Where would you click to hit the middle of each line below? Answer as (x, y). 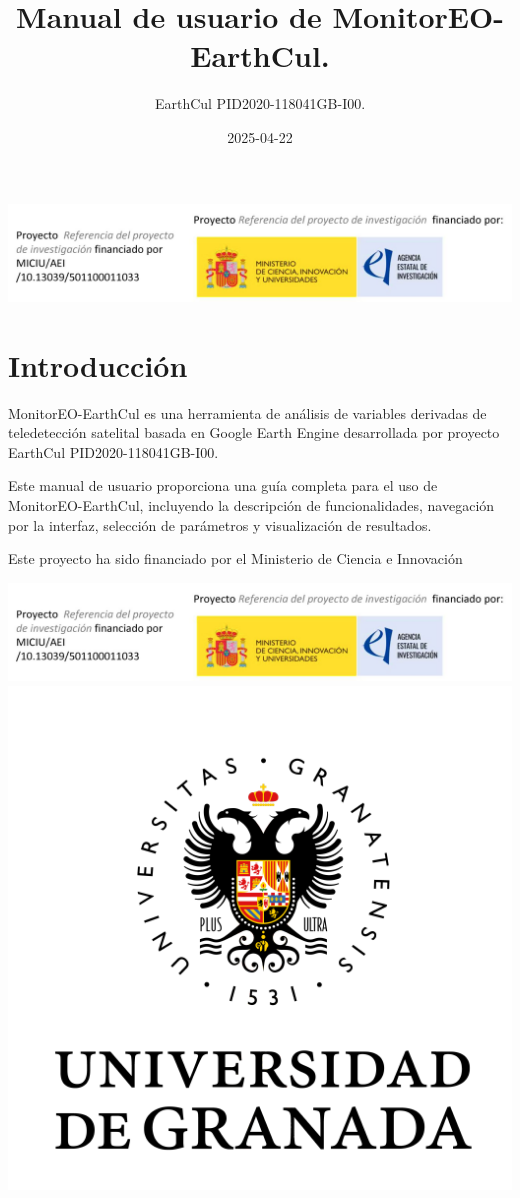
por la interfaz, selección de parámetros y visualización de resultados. (220, 524)
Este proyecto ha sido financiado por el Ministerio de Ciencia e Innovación (235, 558)
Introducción (98, 364)
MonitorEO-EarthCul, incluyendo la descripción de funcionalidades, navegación (251, 505)
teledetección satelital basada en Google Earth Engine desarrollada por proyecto (254, 432)
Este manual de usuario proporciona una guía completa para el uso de (223, 485)
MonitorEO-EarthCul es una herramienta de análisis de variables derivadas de (247, 412)
